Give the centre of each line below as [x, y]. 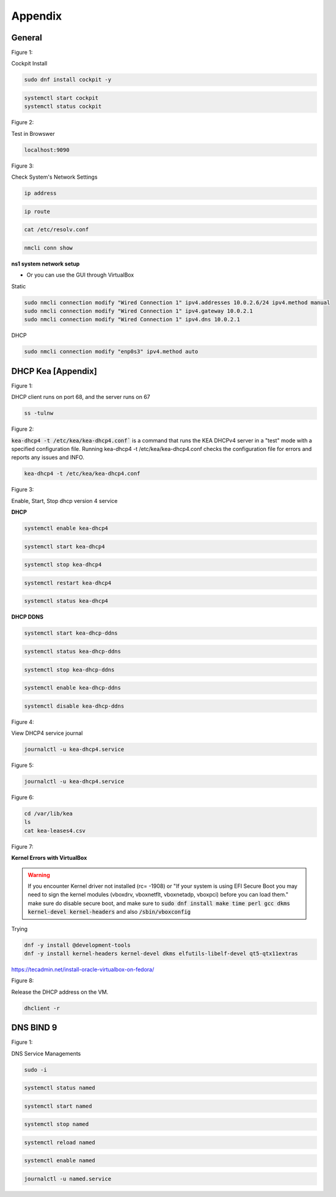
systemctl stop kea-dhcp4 [63, 565]
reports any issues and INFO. [48, 457]
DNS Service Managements [46, 1053]
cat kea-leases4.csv [55, 830]
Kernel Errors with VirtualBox [49, 858]
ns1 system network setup [46, 264]
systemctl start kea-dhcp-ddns [71, 633]
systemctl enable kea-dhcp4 [66, 528]
